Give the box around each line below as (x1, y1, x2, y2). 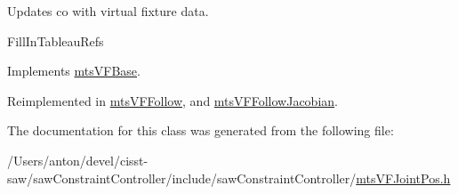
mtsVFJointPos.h (356, 168, 451, 187)
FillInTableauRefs (7, 31, 104, 50)
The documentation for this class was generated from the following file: (7, 121, 394, 140)
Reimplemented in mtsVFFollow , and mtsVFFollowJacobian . (7, 91, 338, 109)
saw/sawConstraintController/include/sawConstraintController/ (7, 168, 357, 187)
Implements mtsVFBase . (7, 61, 141, 80)
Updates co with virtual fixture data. (7, 2, 209, 20)
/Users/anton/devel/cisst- (7, 150, 149, 169)
